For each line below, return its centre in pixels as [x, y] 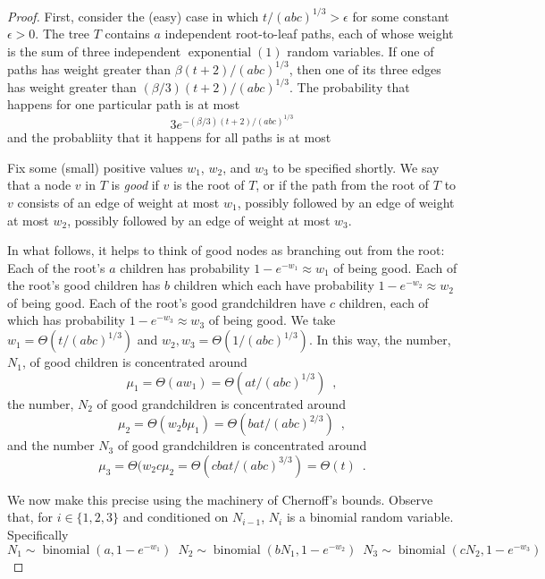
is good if [135, 185]
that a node [39, 185]
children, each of [384, 302]
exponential [220, 52]
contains [127, 34]
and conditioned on [176, 517]
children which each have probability [274, 285]
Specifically [38, 535]
